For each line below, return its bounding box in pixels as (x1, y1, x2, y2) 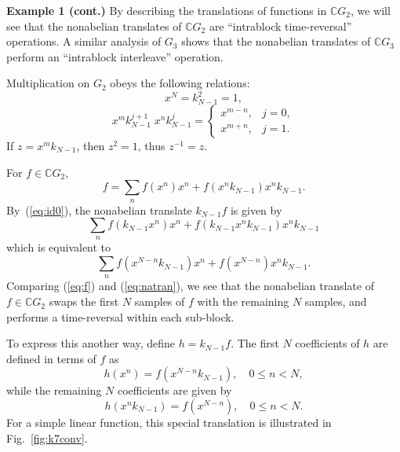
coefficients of (295, 335, 360, 351)
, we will (350, 2, 391, 18)
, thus (137, 137, 165, 153)
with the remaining (197, 293, 289, 310)
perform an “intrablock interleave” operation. (6, 48, 224, 64)
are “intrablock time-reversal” (209, 17, 352, 34)
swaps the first (49, 293, 119, 310)
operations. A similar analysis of (6, 33, 162, 50)
